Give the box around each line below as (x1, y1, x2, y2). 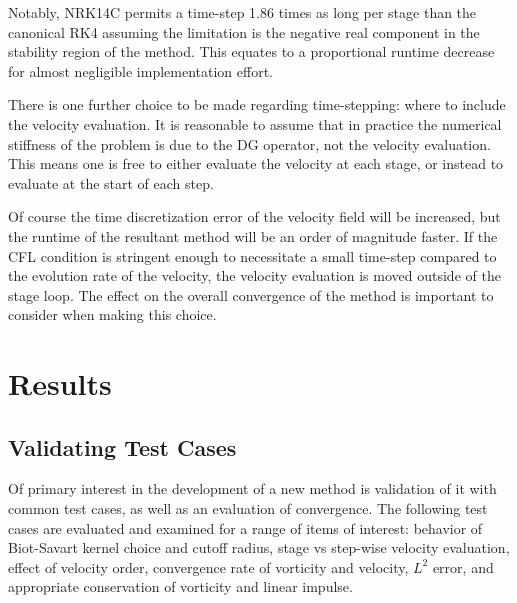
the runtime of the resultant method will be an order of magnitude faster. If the (8, 225, 498, 246)
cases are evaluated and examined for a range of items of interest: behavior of (8, 517, 483, 538)
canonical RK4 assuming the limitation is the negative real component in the (8, 21, 480, 42)
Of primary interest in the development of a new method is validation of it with (8, 478, 497, 499)
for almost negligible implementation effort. (8, 60, 273, 81)
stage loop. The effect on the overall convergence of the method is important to (8, 284, 494, 305)
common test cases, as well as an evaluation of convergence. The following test (8, 498, 488, 519)
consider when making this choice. (8, 304, 217, 325)
